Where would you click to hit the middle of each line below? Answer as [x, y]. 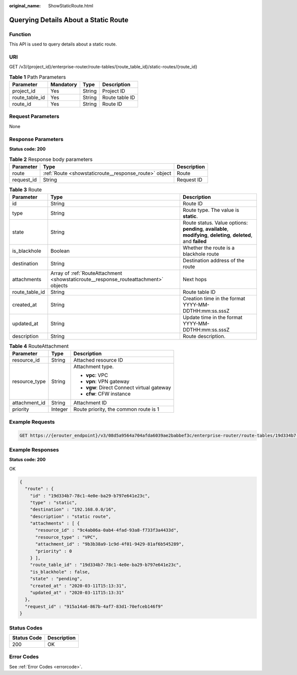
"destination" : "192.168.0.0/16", [73, 509]
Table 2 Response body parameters [51, 159]
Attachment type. [94, 367]
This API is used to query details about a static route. [63, 44]
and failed [195, 241]
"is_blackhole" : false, [60, 572]
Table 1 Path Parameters [38, 77]
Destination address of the [213, 261]
